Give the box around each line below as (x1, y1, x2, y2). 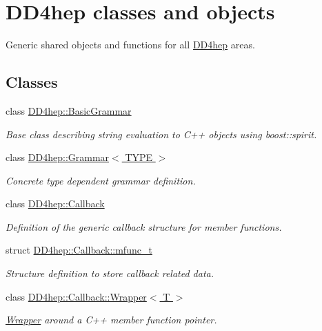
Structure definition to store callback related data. (6, 266, 214, 281)
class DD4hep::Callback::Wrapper (6, 289, 147, 303)
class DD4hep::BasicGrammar (6, 103, 132, 117)
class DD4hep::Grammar (6, 150, 110, 164)
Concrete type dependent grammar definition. (6, 173, 196, 187)
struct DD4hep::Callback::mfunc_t (6, 243, 152, 257)
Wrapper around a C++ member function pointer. (6, 312, 217, 327)
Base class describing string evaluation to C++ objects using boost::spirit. (6, 126, 317, 141)
